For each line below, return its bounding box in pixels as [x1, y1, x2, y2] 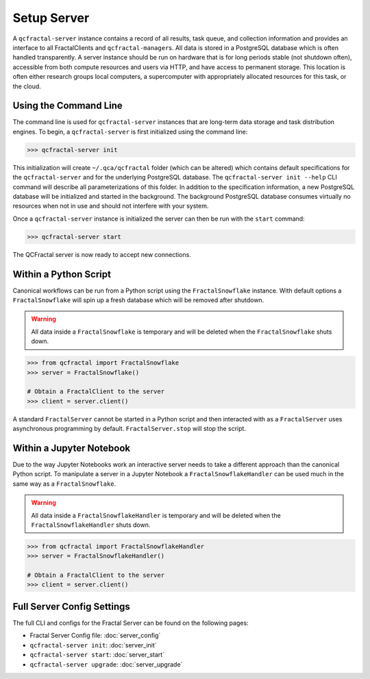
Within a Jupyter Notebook [12, 442, 130, 454]
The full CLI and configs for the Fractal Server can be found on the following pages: [12, 619, 249, 627]
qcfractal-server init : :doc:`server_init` [29, 641, 157, 649]
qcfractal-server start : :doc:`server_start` [29, 651, 164, 659]
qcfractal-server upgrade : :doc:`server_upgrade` [29, 660, 183, 668]
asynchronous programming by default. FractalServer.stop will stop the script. [12, 425, 247, 433]
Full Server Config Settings [12, 600, 130, 613]
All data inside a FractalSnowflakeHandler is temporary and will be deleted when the [31, 511, 281, 519]
